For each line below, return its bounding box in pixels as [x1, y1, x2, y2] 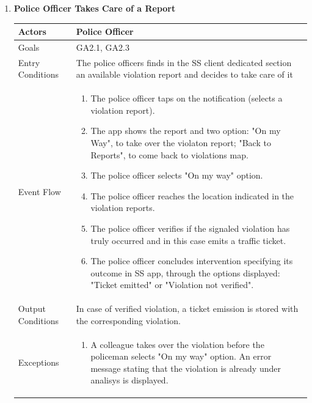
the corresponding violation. [76, 314, 181, 327]
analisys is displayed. [90, 374, 169, 386]
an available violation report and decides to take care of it [76, 68, 293, 81]
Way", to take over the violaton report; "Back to [90, 136, 271, 149]
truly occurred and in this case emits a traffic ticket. [90, 234, 286, 246]
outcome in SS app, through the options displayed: [90, 266, 280, 279]
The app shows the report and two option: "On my [90, 124, 281, 137]
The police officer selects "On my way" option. [90, 169, 263, 182]
